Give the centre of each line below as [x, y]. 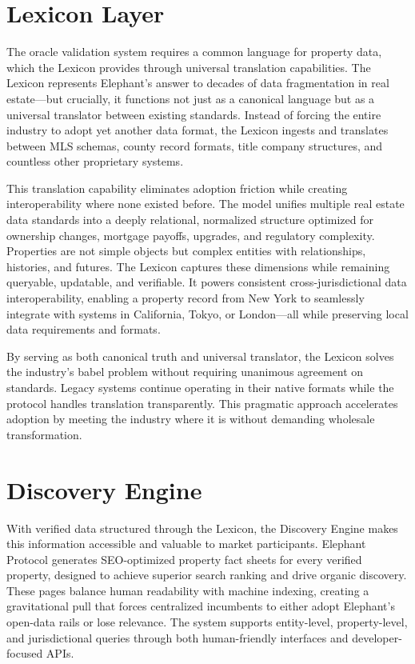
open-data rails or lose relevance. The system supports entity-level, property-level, [207, 622]
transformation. [44, 434]
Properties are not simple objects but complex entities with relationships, [186, 251]
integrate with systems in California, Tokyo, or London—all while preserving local [207, 313]
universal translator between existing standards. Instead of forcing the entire [194, 114]
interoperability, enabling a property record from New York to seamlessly [186, 298]
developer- [377, 637]
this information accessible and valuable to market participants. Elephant [186, 544]
